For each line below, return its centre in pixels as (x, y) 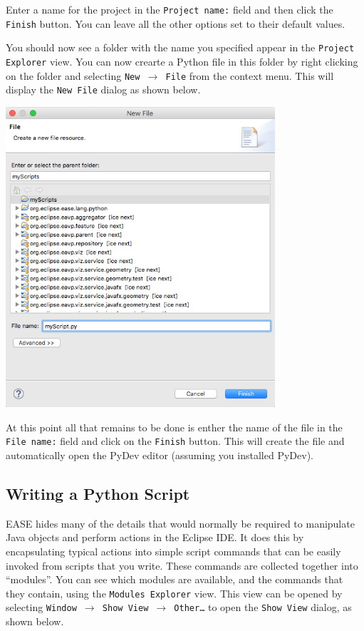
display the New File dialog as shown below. (103, 89)
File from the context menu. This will (250, 75)
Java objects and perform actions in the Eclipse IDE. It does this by (155, 537)
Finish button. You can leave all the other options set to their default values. (176, 23)
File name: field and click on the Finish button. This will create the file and (175, 441)
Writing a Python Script (98, 494)
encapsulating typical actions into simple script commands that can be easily (173, 552)
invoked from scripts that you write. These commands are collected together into (182, 565)
